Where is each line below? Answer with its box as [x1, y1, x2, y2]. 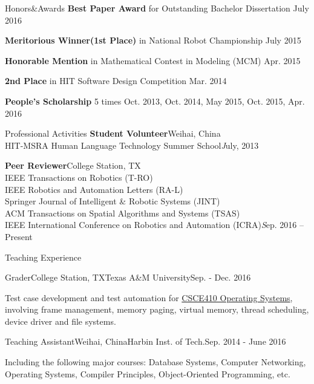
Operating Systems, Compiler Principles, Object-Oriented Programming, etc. [5, 367, 290, 380]
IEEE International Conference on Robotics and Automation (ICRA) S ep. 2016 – [5, 218, 304, 231]
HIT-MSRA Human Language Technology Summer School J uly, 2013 [5, 138, 259, 151]
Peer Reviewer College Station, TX [5, 159, 141, 172]
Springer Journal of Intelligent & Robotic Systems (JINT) [5, 195, 220, 207]
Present [5, 230, 33, 242]
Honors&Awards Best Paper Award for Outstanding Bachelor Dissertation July [5, 2, 309, 14]
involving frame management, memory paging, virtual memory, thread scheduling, [5, 303, 309, 316]
